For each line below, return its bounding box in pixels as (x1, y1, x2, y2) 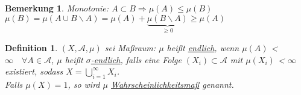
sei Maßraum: (104, 41, 156, 54)
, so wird (68, 78, 100, 91)
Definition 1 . (5, 41, 58, 54)
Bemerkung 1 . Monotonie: (5, 2, 109, 14)
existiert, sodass (5, 65, 63, 78)
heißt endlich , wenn (166, 41, 239, 54)
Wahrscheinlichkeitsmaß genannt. (111, 78, 234, 91)
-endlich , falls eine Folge (90, 53, 182, 66)
